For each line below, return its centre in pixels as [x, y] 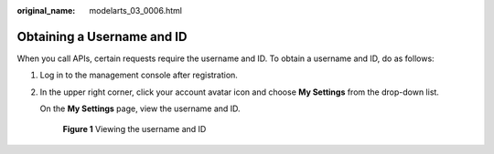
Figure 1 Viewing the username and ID [134, 129]
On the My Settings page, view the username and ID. [140, 108]
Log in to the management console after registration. [139, 75]
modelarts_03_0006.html [136, 10]
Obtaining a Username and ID [102, 36]
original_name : [46, 10]
